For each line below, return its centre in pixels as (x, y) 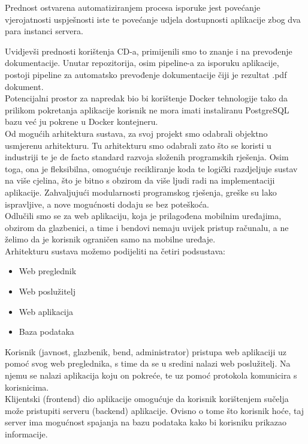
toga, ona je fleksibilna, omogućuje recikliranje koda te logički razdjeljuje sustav (151, 168)
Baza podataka (46, 331)
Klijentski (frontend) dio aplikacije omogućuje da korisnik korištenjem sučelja (147, 399)
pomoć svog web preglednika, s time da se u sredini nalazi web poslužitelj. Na (148, 363)
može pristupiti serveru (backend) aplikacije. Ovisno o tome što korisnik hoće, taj (155, 410)
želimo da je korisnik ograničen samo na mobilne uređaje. (110, 239)
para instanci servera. (44, 31)
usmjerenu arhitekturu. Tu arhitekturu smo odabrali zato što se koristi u (138, 145)
